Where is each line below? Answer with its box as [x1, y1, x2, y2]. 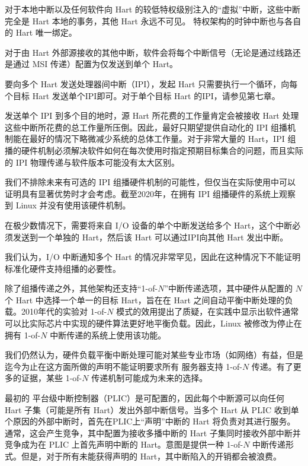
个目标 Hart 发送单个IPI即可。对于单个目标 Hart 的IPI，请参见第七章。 [5, 89, 280, 102]
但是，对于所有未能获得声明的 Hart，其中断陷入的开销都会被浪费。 [21, 450, 282, 462]
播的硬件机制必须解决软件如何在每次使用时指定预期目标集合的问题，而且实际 [5, 144, 303, 156]
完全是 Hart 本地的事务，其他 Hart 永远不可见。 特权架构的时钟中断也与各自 [5, 14, 301, 27]
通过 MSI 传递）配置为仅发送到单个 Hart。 [12, 58, 178, 70]
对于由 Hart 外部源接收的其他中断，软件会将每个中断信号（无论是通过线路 [5, 46, 293, 58]
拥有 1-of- [5, 328, 41, 341]
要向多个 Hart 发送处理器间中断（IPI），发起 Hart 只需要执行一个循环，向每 [5, 77, 298, 90]
